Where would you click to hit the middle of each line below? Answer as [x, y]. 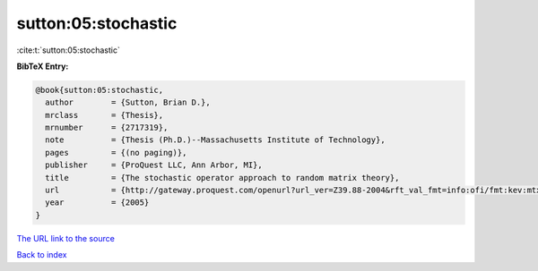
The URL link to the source [66, 238]
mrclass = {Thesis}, [104, 115]
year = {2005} [97, 203]
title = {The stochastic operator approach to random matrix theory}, [222, 178]
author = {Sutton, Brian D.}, [128, 102]
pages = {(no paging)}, [116, 152]
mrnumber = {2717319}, [107, 128]
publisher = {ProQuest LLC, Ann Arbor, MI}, [154, 165]
